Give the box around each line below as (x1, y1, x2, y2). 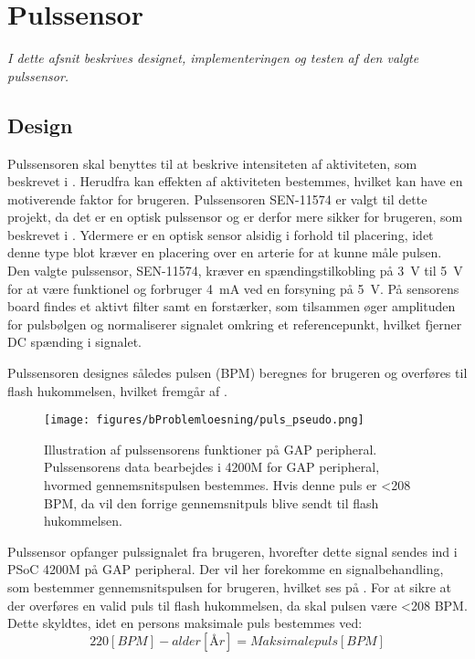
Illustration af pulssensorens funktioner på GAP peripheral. (44, 439, 377, 458)
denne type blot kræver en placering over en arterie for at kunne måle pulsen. (7, 243, 442, 262)
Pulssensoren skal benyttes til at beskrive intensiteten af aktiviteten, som (7, 153, 417, 173)
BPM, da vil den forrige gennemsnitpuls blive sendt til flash (44, 493, 379, 512)
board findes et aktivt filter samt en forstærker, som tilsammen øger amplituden (7, 297, 456, 316)
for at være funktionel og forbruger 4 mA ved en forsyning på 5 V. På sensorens (7, 278, 459, 298)
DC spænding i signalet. (7, 332, 142, 351)
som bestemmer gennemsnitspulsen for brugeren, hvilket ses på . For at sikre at (7, 578, 451, 597)
